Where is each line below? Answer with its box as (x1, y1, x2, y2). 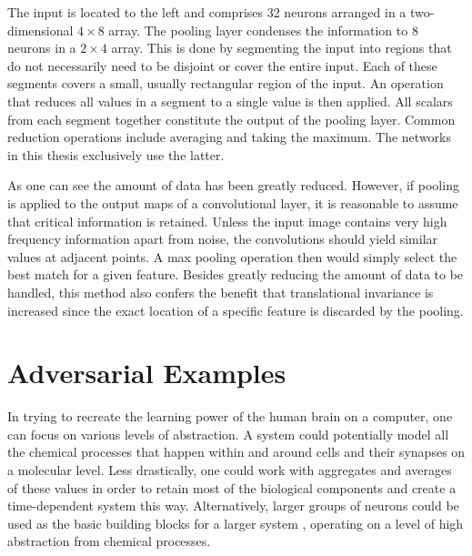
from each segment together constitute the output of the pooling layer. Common (7, 109, 456, 128)
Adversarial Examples (7, 354, 286, 391)
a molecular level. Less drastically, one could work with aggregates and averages (7, 460, 452, 479)
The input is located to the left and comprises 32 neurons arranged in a (7, 3, 407, 21)
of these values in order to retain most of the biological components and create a (7, 478, 457, 497)
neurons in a (7, 38, 76, 57)
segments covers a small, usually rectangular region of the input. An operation (7, 74, 444, 93)
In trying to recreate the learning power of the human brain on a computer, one (7, 407, 453, 426)
